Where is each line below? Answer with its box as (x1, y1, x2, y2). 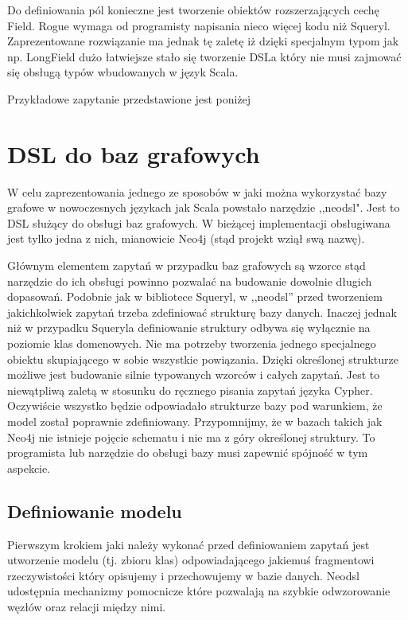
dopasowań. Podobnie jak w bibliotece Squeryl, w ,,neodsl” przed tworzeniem (7, 288, 383, 305)
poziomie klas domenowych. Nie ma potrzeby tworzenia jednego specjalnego (7, 335, 376, 352)
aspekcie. (7, 459, 51, 476)
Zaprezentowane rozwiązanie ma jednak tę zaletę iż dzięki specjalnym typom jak (7, 33, 399, 49)
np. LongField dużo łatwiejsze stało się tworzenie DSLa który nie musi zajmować (7, 48, 402, 64)
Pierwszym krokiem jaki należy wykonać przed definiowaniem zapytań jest (7, 536, 370, 552)
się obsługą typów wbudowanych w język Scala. (7, 64, 239, 80)
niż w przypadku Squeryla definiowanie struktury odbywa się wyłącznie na (7, 319, 371, 336)
